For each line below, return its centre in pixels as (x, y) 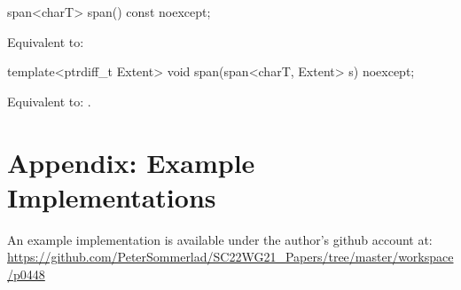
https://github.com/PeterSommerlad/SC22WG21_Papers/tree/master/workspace (230, 257)
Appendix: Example (131, 162)
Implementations (112, 196)
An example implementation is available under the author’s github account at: (220, 239)
